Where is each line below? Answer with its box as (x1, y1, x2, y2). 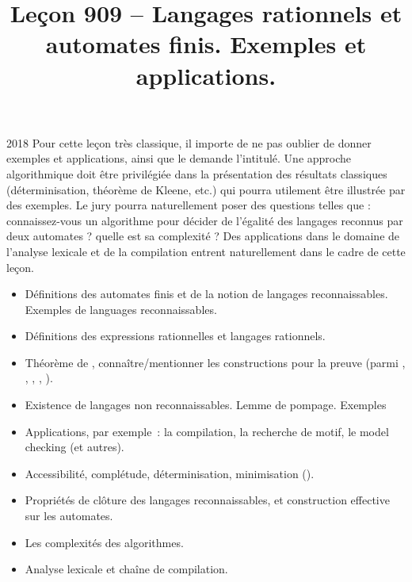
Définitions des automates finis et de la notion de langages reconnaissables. (25, 285, 388, 302)
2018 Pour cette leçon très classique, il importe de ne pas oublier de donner (6, 134, 372, 151)
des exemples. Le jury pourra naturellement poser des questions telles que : (6, 197, 371, 213)
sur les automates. (25, 507, 113, 524)
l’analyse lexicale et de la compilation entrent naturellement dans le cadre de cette (6, 243, 406, 259)
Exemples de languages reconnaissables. (25, 301, 217, 317)
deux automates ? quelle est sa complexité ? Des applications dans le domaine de (6, 228, 400, 244)
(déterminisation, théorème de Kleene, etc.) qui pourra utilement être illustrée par (6, 181, 406, 197)
